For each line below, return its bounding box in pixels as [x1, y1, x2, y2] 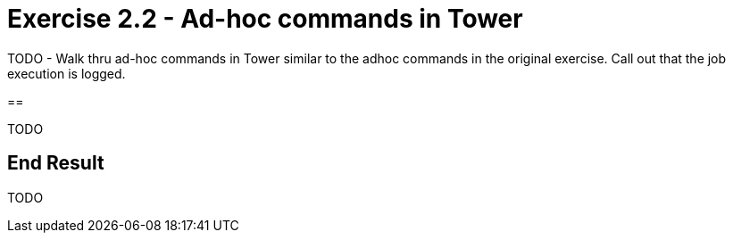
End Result [7, 152, 104, 175]
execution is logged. [7, 65, 126, 81]
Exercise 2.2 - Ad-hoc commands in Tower [7, 4, 523, 34]
